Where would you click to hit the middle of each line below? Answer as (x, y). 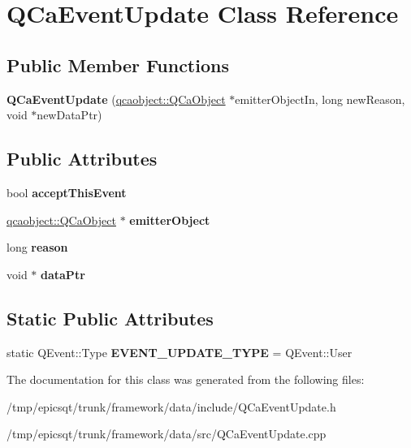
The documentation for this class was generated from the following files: (186, 379)
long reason (37, 247)
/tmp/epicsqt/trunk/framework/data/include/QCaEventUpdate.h (171, 406)
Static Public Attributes (110, 318)
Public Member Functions (118, 65)
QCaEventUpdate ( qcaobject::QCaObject (116, 99)
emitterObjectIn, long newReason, (320, 99)
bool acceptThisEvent (67, 192)
